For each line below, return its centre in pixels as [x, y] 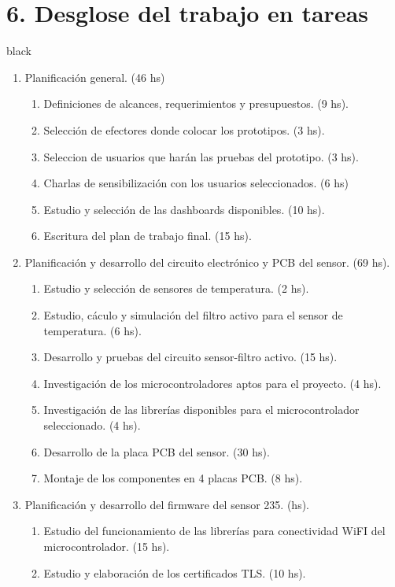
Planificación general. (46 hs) [95, 77]
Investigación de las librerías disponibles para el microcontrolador [201, 410]
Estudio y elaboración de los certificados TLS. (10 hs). [175, 572]
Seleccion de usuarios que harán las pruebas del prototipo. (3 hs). [201, 156]
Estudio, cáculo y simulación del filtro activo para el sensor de [193, 315]
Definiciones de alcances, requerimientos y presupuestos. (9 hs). [196, 103]
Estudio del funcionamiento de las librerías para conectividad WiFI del [214, 531]
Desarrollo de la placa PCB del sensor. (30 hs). [157, 451]
